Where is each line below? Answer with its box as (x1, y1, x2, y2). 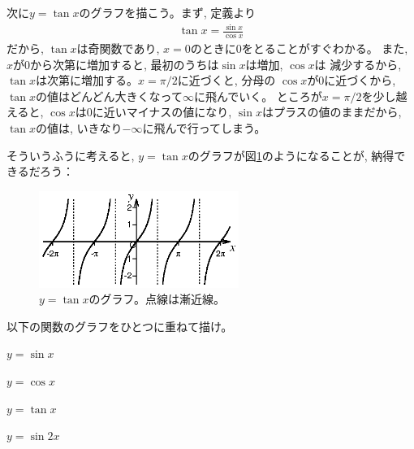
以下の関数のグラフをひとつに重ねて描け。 (6, 317, 233, 334)
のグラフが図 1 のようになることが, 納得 (188, 146, 395, 163)
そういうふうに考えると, (6, 146, 135, 163)
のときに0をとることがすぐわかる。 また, (190, 39, 408, 56)
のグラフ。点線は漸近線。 (88, 290, 225, 307)
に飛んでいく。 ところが (193, 87, 322, 104)
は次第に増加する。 (36, 72, 138, 89)
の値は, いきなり (36, 119, 123, 136)
